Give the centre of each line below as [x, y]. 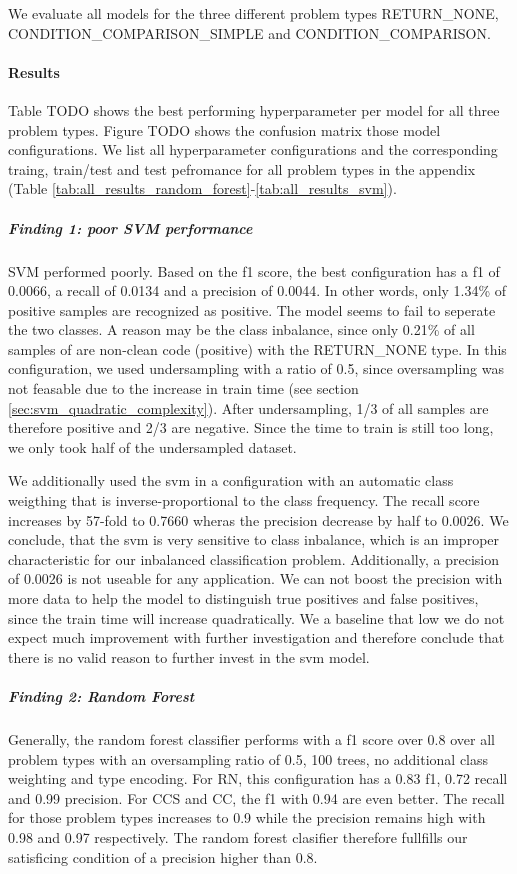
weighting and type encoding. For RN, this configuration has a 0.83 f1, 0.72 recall [258, 778]
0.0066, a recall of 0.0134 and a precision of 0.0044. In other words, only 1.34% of [257, 290]
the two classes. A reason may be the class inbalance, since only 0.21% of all [241, 329]
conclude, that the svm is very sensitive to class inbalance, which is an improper [254, 539]
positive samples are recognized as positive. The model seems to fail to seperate [252, 309]
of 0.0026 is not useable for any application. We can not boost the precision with [255, 578]
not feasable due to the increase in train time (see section [183, 388]
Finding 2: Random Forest [101, 695]
